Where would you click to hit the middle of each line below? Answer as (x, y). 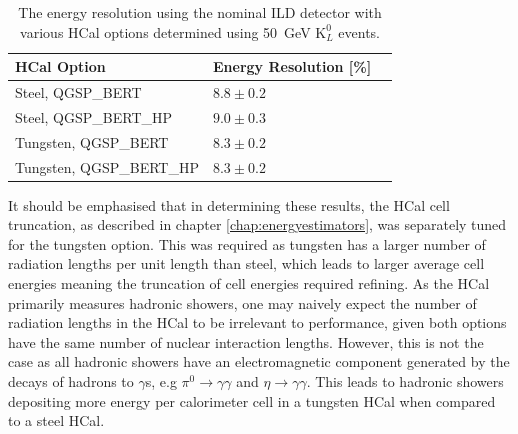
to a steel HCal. (56, 420)
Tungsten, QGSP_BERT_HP (107, 166)
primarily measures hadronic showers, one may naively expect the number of (242, 302)
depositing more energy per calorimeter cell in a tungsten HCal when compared (252, 400)
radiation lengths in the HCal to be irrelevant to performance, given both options (257, 322)
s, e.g (161, 381)
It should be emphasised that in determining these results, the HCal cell (229, 204)
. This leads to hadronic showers (405, 381)
